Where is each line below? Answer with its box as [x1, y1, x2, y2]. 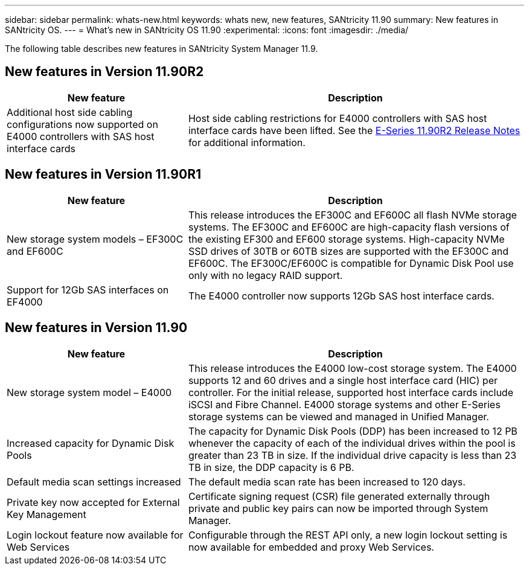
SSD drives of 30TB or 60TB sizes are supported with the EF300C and [188, 245, 509, 257]
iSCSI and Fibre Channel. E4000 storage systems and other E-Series [188, 398, 501, 411]
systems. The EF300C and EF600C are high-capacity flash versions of [188, 220, 510, 233]
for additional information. [188, 136, 306, 149]
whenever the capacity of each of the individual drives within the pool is [188, 437, 516, 449]
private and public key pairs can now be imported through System [188, 502, 489, 514]
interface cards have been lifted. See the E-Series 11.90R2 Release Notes [188, 124, 521, 136]
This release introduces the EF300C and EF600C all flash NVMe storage [188, 208, 517, 221]
